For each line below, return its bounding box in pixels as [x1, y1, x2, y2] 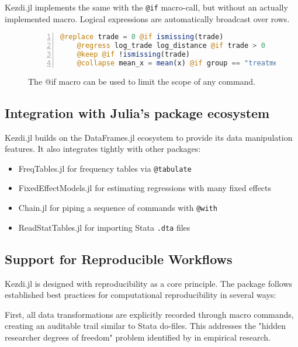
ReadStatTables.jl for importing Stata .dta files [18, 221, 190, 233]
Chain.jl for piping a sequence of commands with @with [18, 201, 217, 213]
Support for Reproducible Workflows [5, 249, 233, 268]
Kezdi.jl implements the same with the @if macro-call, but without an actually [5, 1, 288, 13]
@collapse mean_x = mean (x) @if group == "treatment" [77, 58, 290, 67]
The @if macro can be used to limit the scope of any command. [28, 75, 256, 87]
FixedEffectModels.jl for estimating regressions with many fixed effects [18, 182, 272, 194]
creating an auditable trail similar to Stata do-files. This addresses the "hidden [5, 320, 286, 332]
